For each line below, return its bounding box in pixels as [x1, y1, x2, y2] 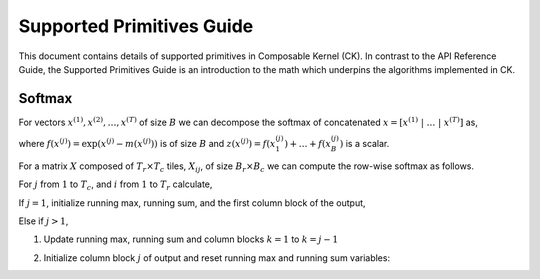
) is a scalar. [339, 138, 390, 150]
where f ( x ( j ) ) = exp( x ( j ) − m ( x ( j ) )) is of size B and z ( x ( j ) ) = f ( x [18, 136, 276, 150]
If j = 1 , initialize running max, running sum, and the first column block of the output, [18, 196, 366, 209]
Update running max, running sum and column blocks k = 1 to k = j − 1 [43, 233, 339, 245]
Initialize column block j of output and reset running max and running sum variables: [43, 251, 390, 264]
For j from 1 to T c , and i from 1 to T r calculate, [18, 178, 213, 193]
